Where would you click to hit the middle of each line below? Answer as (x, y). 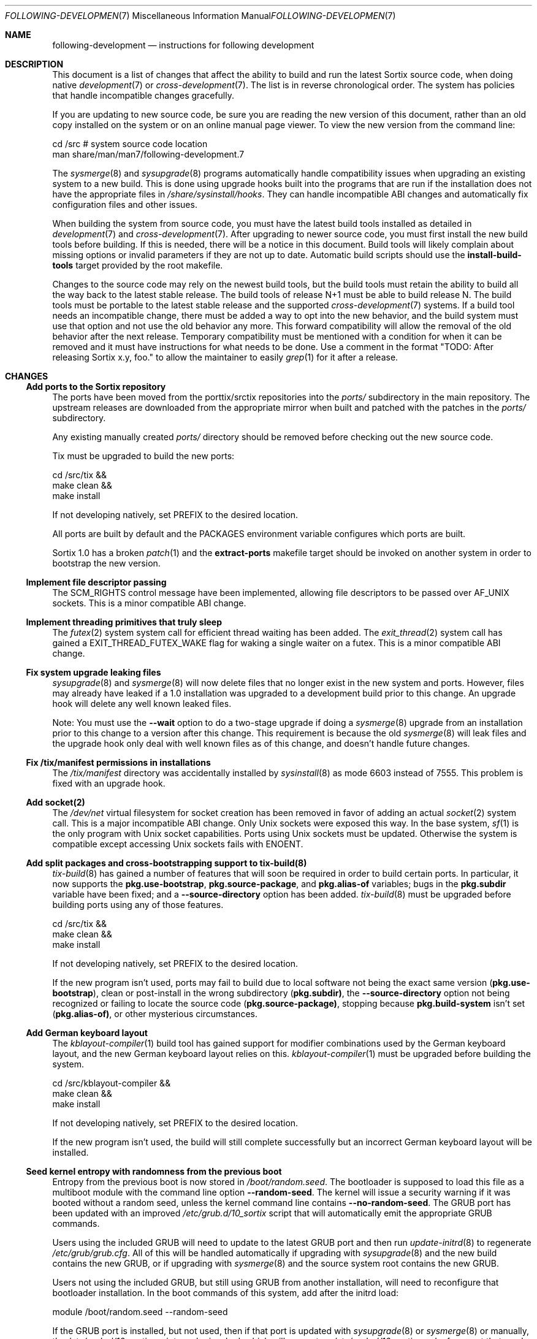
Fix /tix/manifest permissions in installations (118, 762)
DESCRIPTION (34, 64)
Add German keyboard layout (87, 1033)
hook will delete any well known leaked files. (142, 704)
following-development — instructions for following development (183, 45)
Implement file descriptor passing (96, 582)
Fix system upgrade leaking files (93, 672)
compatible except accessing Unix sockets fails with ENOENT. (178, 844)
